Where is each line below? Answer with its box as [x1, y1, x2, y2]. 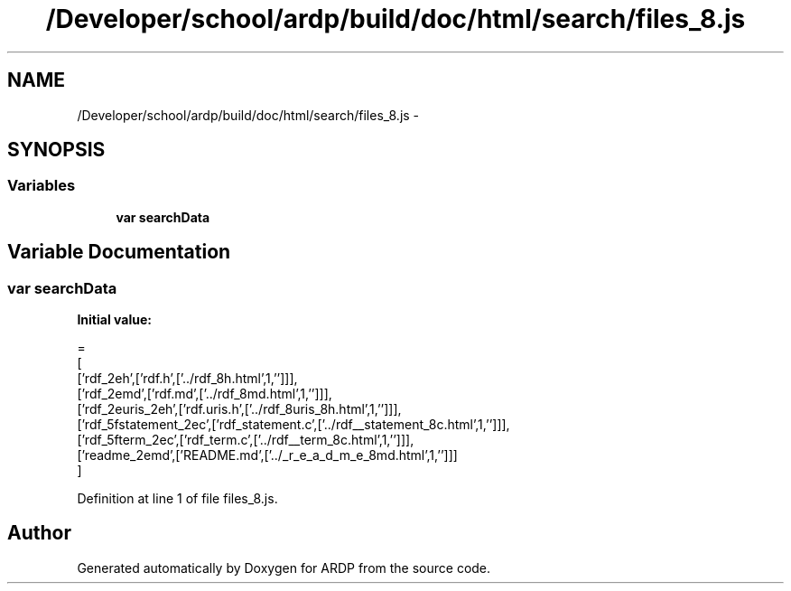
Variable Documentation [7, 240, 231, 264]
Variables [7, 176, 76, 195]
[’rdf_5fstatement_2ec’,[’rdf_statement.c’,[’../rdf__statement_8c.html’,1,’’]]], [77, 417, 510, 433]
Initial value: [77, 312, 152, 328]
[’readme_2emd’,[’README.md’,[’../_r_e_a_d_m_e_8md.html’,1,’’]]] [77, 447, 458, 464]
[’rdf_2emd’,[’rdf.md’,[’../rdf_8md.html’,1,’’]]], [77, 386, 332, 402]
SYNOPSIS [7, 138, 106, 162]
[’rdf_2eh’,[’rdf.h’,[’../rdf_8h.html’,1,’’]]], [77, 371, 298, 387]
